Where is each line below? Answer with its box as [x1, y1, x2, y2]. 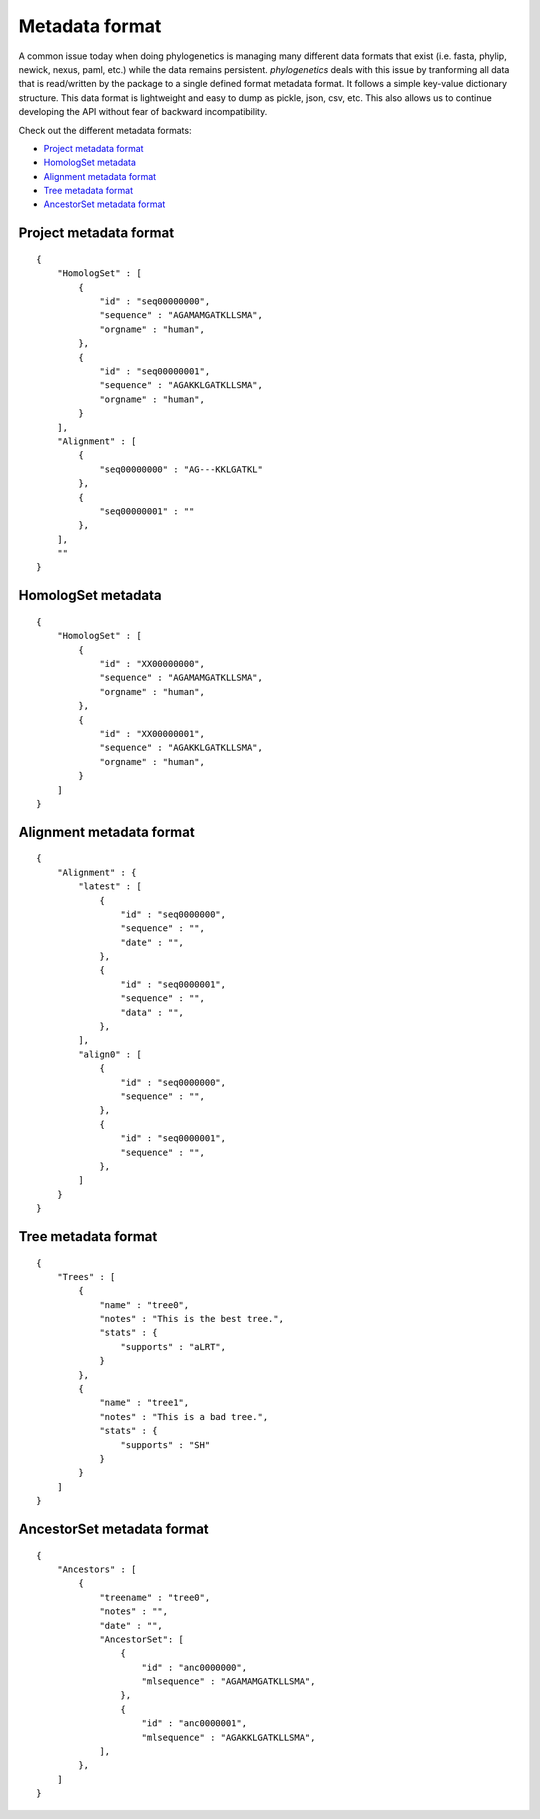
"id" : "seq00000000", [99, 296, 211, 307]
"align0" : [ [78, 1048, 142, 1060]
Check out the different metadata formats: [18, 124, 192, 136]
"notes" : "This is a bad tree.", [99, 1411, 269, 1422]
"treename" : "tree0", [99, 1591, 211, 1603]
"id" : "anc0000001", [141, 1718, 248, 1729]
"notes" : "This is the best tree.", [99, 1313, 285, 1325]
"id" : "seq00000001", [99, 365, 211, 377]
